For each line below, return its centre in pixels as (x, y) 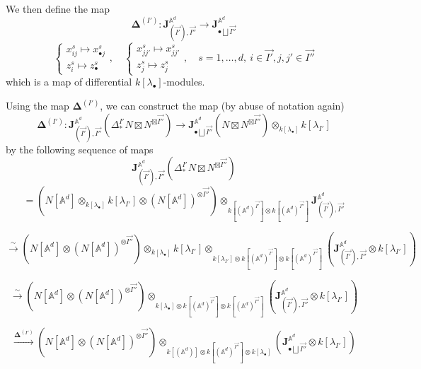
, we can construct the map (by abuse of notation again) (222, 106)
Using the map (38, 106)
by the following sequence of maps (80, 149)
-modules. (184, 82)
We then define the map (58, 8)
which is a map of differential (69, 82)
